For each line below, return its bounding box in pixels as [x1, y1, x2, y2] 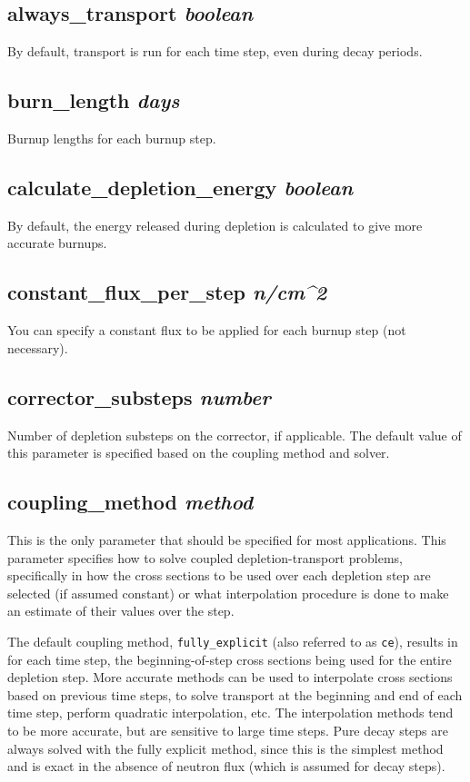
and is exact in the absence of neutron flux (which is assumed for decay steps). [7, 757, 445, 776]
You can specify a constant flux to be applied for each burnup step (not [7, 321, 406, 340]
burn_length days [7, 86, 180, 114]
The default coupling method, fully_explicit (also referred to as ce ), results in [7, 631, 458, 650]
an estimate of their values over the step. [7, 601, 235, 620]
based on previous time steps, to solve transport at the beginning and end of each [7, 685, 463, 704]
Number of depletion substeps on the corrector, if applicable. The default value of [7, 425, 462, 444]
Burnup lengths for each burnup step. [7, 129, 216, 147]
